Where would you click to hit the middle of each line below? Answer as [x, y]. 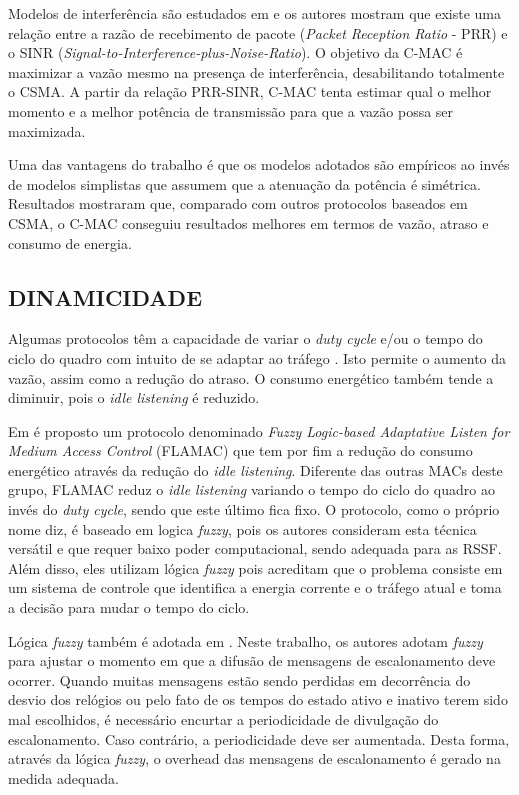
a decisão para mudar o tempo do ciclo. [129, 607]
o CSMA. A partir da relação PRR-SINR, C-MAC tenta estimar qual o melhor [250, 91]
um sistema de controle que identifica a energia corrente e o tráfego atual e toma [255, 587]
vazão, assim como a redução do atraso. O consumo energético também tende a [251, 377]
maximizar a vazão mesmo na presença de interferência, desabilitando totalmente [256, 71]
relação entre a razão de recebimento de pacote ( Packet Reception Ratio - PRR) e [258, 32]
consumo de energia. [70, 242]
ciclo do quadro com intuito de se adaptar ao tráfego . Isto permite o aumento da [257, 357]
